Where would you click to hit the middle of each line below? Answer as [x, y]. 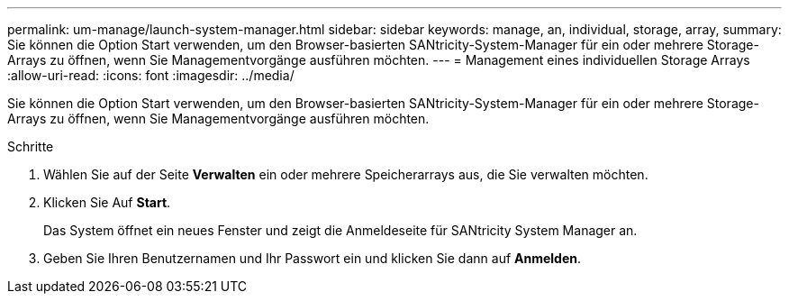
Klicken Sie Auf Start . [107, 202]
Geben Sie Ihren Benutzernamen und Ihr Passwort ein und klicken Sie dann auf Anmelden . [313, 258]
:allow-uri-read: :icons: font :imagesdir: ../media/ [151, 75]
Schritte [31, 146]
